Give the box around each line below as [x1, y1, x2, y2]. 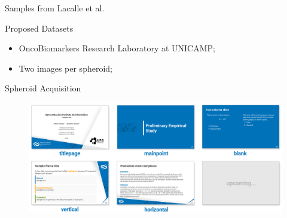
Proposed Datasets [5, 22, 74, 34]
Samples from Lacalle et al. [5, 2, 105, 14]
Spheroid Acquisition [5, 82, 81, 94]
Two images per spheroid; [19, 62, 112, 74]
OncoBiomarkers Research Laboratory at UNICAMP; [19, 42, 215, 54]
